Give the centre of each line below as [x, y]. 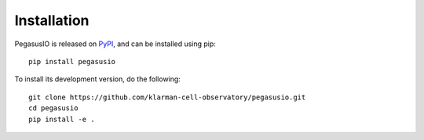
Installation [52, 20]
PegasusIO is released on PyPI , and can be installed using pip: [115, 44]
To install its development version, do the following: [97, 79]
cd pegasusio [53, 108]
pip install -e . [62, 119]
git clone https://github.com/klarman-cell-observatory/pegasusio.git [167, 97]
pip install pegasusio [72, 61]
